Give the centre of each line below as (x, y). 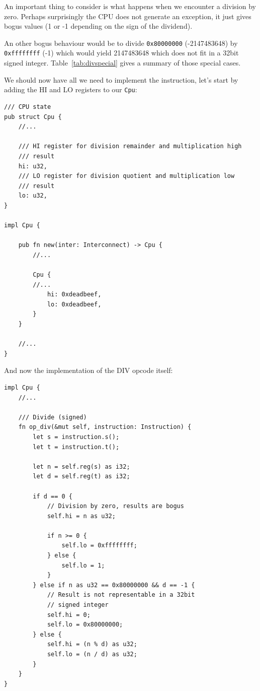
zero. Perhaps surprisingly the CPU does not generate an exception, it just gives (128, 16)
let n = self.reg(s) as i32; (81, 466)
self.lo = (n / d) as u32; (92, 654)
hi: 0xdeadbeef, (74, 295)
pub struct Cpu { (33, 117)
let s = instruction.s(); (76, 437)
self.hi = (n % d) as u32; (92, 644)
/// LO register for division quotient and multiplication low (126, 176)
